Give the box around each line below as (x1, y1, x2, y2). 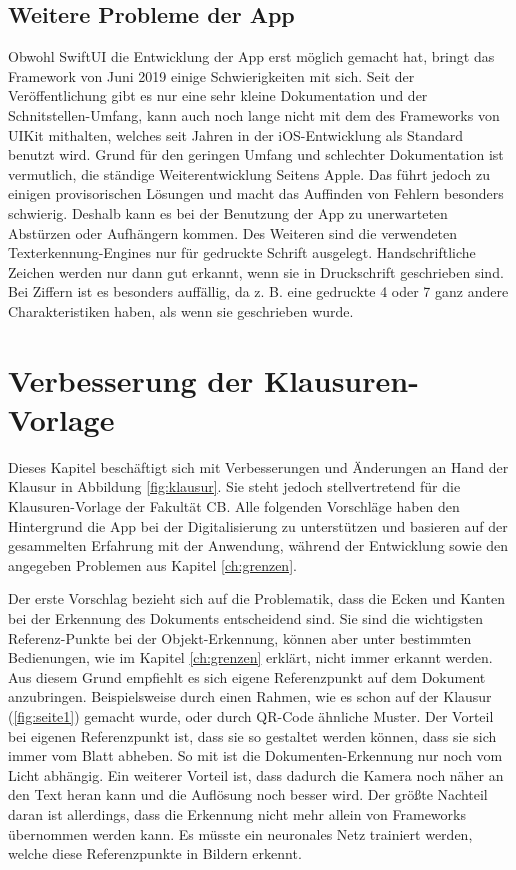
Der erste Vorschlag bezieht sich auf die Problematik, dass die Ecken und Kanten (8, 588, 505, 609)
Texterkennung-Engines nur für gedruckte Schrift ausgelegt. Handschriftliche (8, 242, 476, 263)
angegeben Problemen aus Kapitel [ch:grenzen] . (8, 554, 297, 575)
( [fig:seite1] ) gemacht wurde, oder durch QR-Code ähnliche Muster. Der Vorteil (8, 705, 494, 726)
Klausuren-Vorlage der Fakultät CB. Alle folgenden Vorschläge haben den (8, 496, 460, 517)
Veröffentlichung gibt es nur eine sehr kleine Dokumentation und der (8, 85, 428, 106)
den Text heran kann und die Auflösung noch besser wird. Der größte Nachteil (8, 784, 488, 805)
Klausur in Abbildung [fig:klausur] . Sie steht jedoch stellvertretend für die (8, 476, 461, 497)
